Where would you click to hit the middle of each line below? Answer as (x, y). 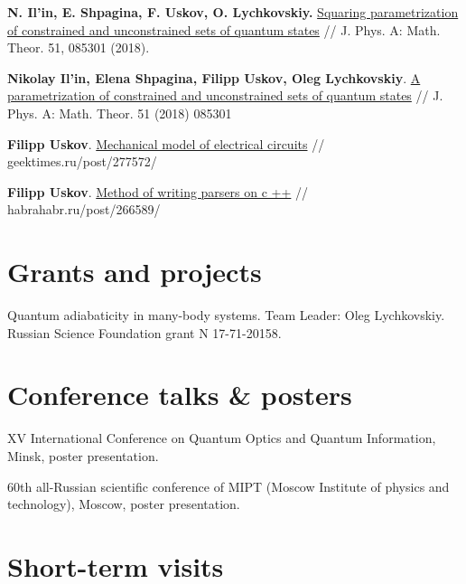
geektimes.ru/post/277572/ (82, 161)
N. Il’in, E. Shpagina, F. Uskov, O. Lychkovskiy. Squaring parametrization (233, 12)
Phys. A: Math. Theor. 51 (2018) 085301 (120, 113)
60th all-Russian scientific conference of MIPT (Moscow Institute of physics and (228, 486)
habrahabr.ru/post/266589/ (84, 209)
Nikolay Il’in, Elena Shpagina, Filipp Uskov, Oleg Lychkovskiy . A (214, 77)
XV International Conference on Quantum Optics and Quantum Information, (222, 438)
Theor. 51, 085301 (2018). (79, 47)
